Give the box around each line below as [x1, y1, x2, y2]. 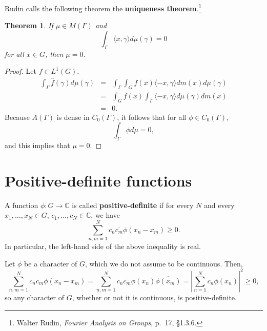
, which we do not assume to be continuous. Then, [85, 258, 243, 268]
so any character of [5, 292, 65, 303]
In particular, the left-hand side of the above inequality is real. [5, 241, 201, 252]
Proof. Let [5, 66, 36, 76]
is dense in [56, 111, 90, 122]
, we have [91, 210, 120, 220]
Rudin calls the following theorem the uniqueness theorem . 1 [5, 2, 202, 13]
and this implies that [5, 140, 70, 151]
